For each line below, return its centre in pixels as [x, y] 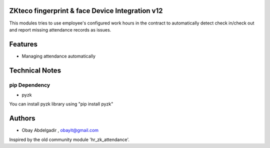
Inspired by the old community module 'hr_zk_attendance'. [69, 139]
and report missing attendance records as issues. [60, 29]
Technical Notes [35, 70]
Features [23, 44]
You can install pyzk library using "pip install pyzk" [61, 104]
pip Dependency [30, 85]
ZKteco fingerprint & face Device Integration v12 [86, 11]
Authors [22, 118]
